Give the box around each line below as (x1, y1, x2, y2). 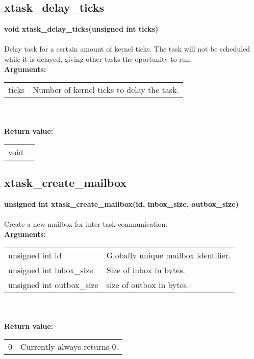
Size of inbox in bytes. (106, 264, 185, 276)
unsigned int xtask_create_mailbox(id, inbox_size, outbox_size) (4, 199, 239, 209)
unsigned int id (8, 249, 62, 261)
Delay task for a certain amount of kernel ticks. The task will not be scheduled (4, 43, 250, 54)
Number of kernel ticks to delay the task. (33, 84, 180, 96)
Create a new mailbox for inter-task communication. (4, 219, 168, 229)
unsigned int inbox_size (8, 264, 93, 276)
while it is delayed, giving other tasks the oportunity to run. (4, 53, 192, 64)
